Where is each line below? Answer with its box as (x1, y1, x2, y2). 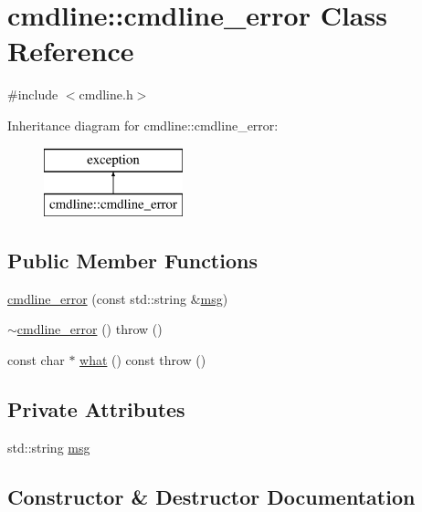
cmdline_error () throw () (16, 319, 163, 339)
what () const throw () (79, 350, 206, 370)
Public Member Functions (7, 246, 258, 275)
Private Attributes (7, 395, 185, 423)
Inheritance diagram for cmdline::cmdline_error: (7, 115, 279, 134)
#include (7, 85, 58, 104)
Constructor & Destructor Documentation (7, 482, 416, 510)
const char (7, 350, 65, 370)
